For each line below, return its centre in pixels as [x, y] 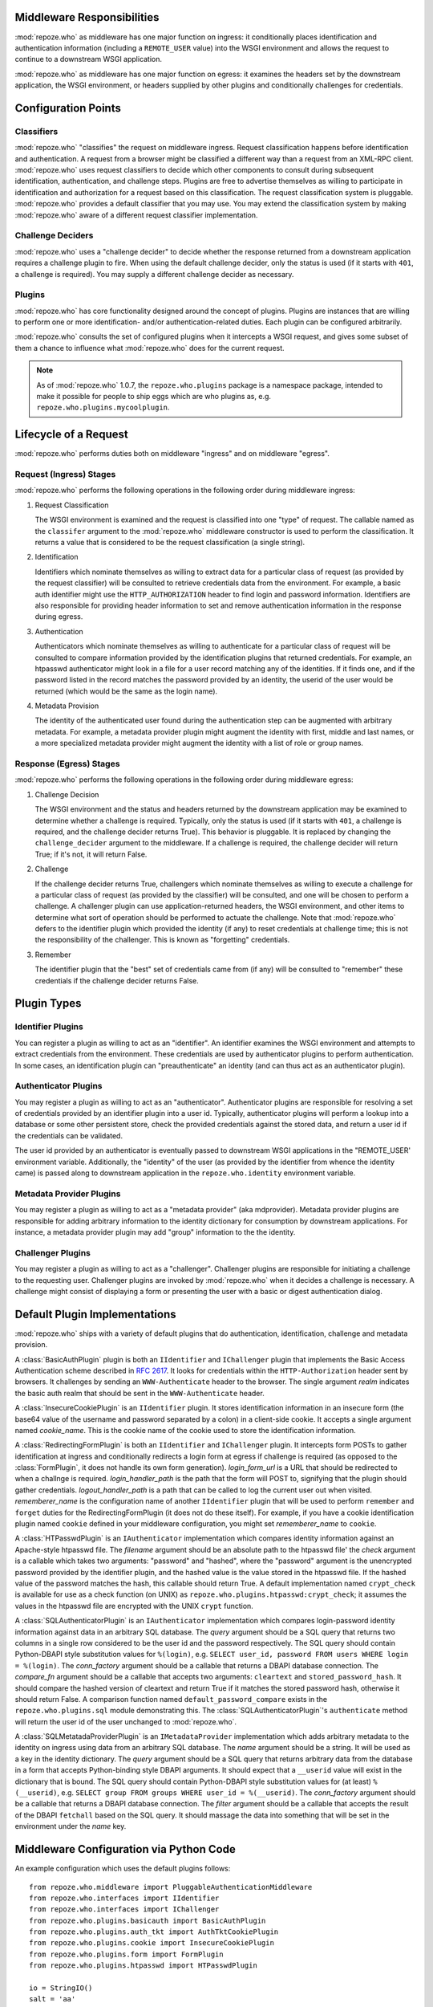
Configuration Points [68, 108]
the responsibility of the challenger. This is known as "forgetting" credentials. [162, 940]
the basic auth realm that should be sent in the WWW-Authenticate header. [140, 1393]
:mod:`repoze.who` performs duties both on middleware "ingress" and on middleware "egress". [172, 454]
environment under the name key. [71, 1826]
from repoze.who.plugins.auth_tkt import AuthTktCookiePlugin [154, 1932]
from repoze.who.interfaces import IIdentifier [124, 1898]
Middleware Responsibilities [87, 17]
